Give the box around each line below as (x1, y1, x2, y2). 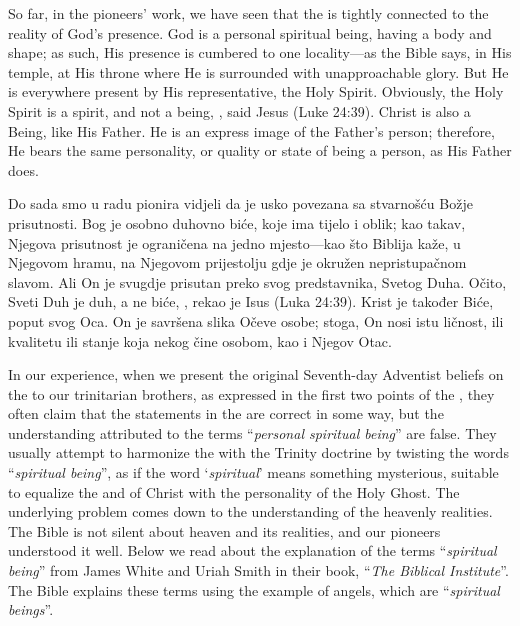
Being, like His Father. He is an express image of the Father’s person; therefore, (8, 120, 495, 141)
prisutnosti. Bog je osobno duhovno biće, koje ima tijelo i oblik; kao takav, (8, 212, 466, 233)
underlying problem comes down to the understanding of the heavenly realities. (8, 501, 493, 522)
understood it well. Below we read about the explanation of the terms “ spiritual (8, 540, 497, 561)
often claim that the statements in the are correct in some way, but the (8, 403, 444, 424)
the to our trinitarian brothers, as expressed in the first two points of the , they (8, 383, 495, 404)
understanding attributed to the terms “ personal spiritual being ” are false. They (8, 422, 497, 443)
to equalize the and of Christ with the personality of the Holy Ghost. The (8, 481, 460, 502)
